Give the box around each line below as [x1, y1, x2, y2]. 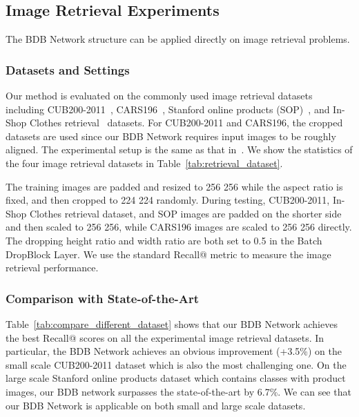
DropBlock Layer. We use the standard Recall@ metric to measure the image [6, 246, 331, 261]
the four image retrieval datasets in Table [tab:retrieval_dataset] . [6, 155, 283, 170]
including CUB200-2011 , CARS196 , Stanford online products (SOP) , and [6, 101, 330, 116]
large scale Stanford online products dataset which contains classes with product [6, 371, 346, 385]
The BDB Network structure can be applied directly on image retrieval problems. [6, 32, 350, 46]
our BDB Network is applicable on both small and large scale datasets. [6, 398, 306, 412]
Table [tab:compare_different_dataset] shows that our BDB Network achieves [6, 316, 338, 331]
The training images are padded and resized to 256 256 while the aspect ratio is [6, 179, 343, 193]
